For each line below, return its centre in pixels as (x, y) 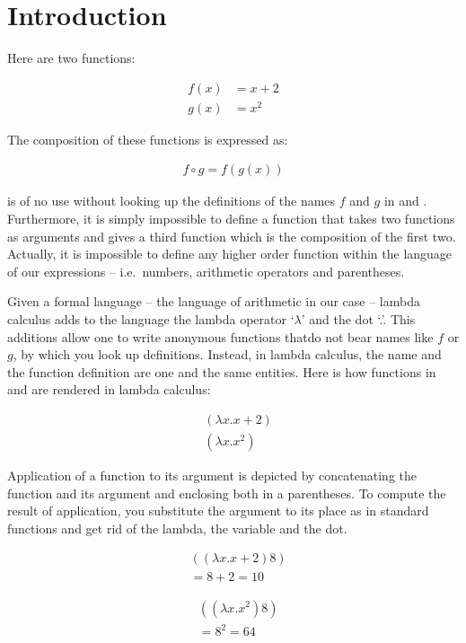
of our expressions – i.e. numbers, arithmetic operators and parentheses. (206, 271)
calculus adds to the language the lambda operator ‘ (151, 319)
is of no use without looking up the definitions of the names (171, 201)
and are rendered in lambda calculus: (109, 389)
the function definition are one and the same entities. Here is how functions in (222, 371)
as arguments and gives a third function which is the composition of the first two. (232, 236)
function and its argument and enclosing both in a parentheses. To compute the (227, 493)
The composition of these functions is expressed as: (148, 139)
